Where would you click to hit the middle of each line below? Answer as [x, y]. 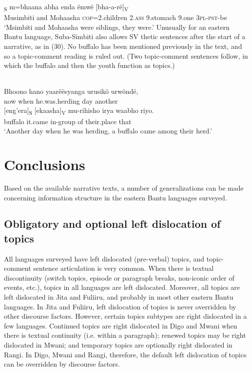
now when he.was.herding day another [61, 100]
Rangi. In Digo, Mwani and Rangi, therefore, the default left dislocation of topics [125, 354]
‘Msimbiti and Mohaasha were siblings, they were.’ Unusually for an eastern [117, 27]
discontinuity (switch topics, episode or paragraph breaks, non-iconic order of [119, 277]
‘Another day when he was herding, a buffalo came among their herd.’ [108, 131]
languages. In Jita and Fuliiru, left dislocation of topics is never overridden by [120, 306]
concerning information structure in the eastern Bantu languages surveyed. [116, 197]
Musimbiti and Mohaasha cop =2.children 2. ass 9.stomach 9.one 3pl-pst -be [116, 17]
